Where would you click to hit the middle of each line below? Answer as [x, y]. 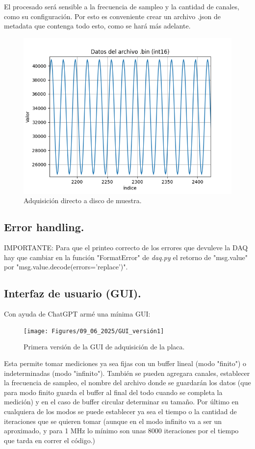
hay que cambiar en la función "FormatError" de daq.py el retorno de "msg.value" [126, 257]
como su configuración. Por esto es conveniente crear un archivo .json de [113, 16]
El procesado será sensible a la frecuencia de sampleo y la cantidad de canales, [122, 6]
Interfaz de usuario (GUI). [73, 293]
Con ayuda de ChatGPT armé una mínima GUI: [77, 314]
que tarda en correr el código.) [50, 440]
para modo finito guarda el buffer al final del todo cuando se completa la [113, 392]
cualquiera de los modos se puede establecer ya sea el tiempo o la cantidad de [120, 411]
